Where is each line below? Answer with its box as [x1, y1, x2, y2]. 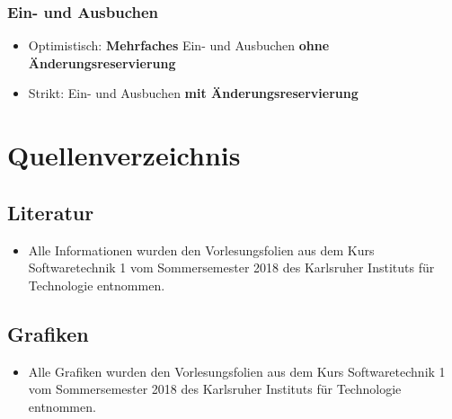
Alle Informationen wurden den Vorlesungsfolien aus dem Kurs [28, 240, 375, 259]
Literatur [7, 198, 94, 226]
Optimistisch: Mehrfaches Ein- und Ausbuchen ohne [28, 36, 330, 55]
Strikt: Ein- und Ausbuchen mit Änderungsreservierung [28, 84, 359, 103]
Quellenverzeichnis [7, 137, 241, 174]
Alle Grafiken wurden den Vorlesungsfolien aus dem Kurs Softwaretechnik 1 [28, 361, 446, 380]
